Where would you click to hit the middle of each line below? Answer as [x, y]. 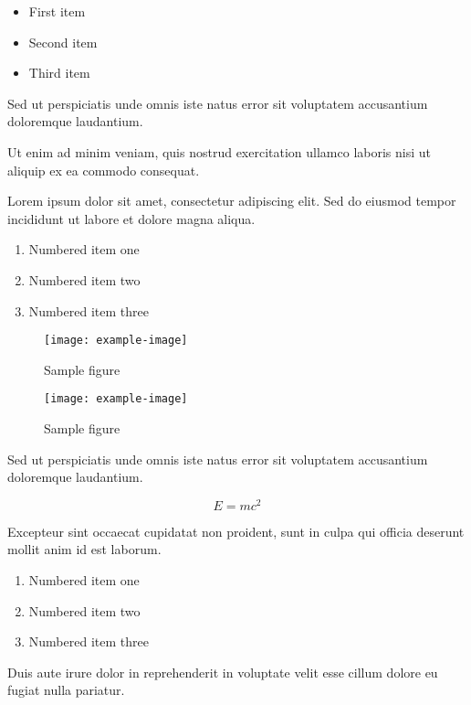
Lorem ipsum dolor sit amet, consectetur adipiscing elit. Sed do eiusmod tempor [232, 201]
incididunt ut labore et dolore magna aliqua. [131, 218]
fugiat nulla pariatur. [66, 690]
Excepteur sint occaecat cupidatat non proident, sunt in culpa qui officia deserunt [236, 531]
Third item [59, 73]
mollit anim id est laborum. [84, 549]
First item [57, 11]
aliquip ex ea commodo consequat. [104, 170]
